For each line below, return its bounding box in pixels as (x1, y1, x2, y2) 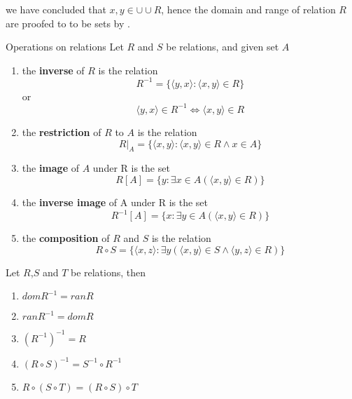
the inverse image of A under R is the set (22, 194, 208, 209)
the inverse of (22, 62, 85, 77)
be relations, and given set (166, 39, 279, 54)
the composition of (22, 231, 110, 245)
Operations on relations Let (6, 39, 124, 54)
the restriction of (22, 124, 101, 139)
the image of (22, 161, 79, 175)
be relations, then (70, 264, 146, 279)
